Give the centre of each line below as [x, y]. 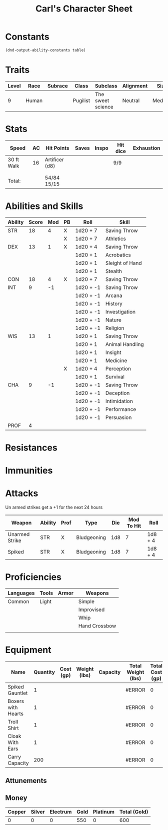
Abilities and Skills [44, 206]
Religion [115, 328]
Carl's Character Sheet [84, 9]
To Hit [134, 526]
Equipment [28, 650]
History [114, 303]
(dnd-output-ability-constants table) [45, 50]
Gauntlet [18, 693]
